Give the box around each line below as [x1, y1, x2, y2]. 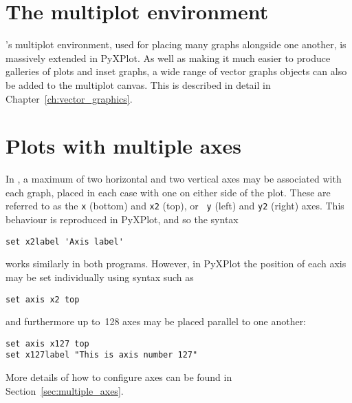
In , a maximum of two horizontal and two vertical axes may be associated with [5, 172, 342, 186]
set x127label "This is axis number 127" [5, 350, 198, 360]
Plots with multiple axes [5, 132, 241, 160]
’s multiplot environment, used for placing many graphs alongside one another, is [5, 37, 346, 52]
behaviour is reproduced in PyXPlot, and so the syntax [5, 212, 239, 227]
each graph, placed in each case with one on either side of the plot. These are [5, 185, 331, 199]
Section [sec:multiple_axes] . [5, 383, 124, 397]
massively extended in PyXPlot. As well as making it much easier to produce [5, 50, 331, 65]
